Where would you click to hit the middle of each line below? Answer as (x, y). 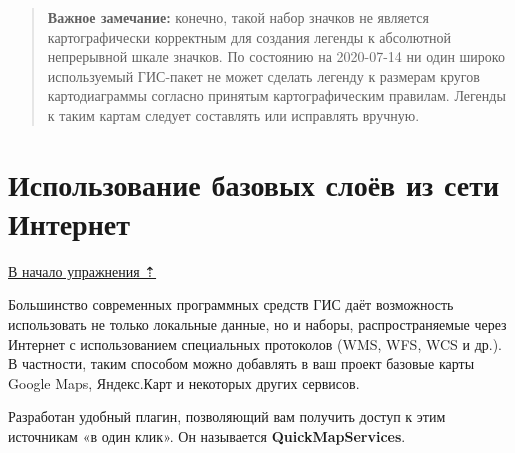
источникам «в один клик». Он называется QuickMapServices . (207, 436)
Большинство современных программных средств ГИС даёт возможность (231, 304)
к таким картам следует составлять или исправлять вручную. (233, 114)
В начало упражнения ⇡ (82, 270)
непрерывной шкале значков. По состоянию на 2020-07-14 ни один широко (276, 56)
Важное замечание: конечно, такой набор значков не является (238, 17)
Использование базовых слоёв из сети (254, 183)
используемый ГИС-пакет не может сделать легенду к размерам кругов (263, 75)
